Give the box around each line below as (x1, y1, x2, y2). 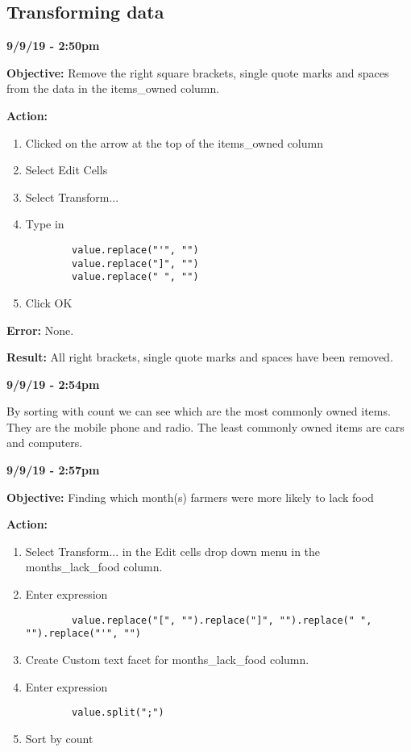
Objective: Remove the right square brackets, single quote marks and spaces (6, 64, 389, 81)
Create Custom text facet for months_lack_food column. (25, 650, 309, 667)
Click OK (25, 294, 73, 311)
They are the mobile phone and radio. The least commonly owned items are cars (6, 418, 405, 435)
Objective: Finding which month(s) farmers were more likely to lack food (6, 488, 374, 505)
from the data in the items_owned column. (6, 80, 220, 97)
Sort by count (25, 729, 93, 746)
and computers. (6, 434, 83, 451)
